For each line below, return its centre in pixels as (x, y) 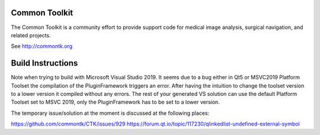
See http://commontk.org (42, 46)
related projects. (31, 35)
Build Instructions (44, 63)
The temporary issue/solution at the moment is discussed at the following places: (110, 113)
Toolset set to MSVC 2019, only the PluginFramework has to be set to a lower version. (116, 102)
